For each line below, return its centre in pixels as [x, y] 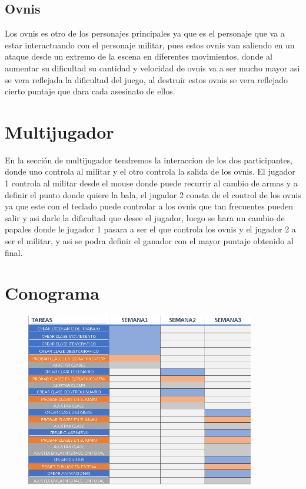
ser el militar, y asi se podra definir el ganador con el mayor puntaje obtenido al [149, 241]
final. [14, 252]
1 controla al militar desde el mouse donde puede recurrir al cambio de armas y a [151, 183]
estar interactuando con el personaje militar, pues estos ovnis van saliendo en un [150, 45]
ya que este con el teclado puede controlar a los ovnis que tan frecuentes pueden [149, 206]
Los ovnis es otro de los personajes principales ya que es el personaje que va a [145, 33]
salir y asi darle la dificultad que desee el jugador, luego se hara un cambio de [145, 217]
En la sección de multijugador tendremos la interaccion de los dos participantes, [149, 160]
